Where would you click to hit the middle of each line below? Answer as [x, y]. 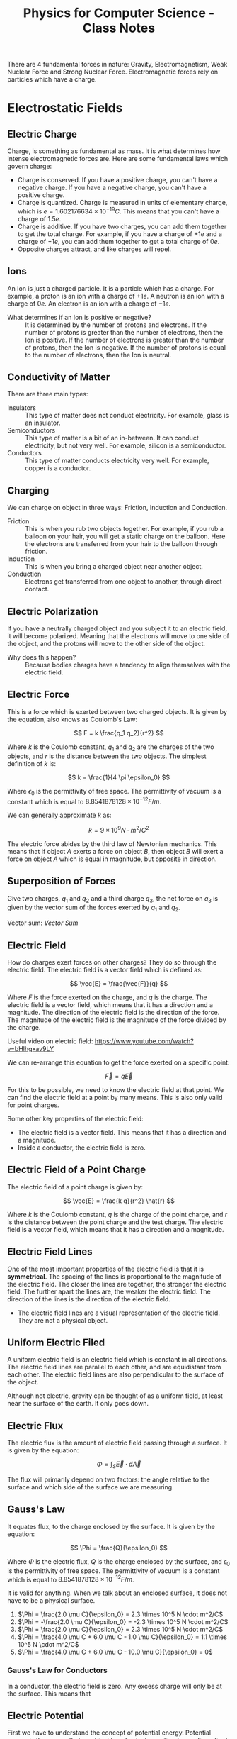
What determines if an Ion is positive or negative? [80, 317]
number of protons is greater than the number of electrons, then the [124, 332]
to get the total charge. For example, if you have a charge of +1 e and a [120, 234]
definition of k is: [32, 763]
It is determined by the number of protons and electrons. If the [116, 325]
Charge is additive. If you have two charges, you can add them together [122, 226]
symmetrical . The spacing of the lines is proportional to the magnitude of [114, 1276]
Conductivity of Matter [59, 377]
